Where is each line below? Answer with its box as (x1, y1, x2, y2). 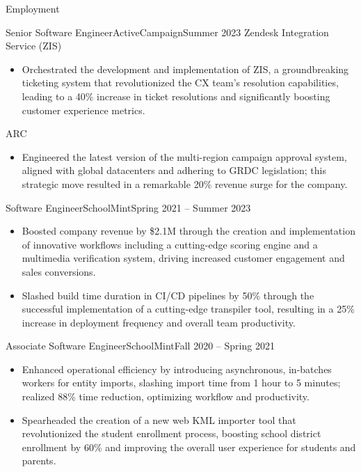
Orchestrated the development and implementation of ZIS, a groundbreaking (22, 61, 349, 76)
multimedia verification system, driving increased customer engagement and (22, 251, 345, 265)
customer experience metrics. (22, 102, 145, 117)
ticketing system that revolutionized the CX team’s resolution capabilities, (22, 75, 339, 90)
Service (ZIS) (6, 38, 62, 53)
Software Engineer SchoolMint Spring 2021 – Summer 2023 (6, 200, 251, 214)
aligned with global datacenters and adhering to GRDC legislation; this (22, 163, 326, 178)
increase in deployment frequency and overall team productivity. (22, 315, 296, 329)
